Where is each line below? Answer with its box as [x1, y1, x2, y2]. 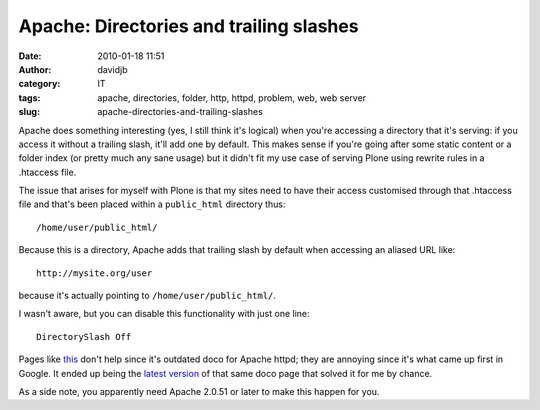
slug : [18, 106, 40, 118]
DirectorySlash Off [36, 331, 132, 342]
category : [18, 78, 61, 90]
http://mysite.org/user [36, 267, 153, 279]
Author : [18, 63, 52, 75]
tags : [18, 91, 41, 104]
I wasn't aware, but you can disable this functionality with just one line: [18, 308, 310, 320]
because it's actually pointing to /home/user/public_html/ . [18, 290, 277, 302]
